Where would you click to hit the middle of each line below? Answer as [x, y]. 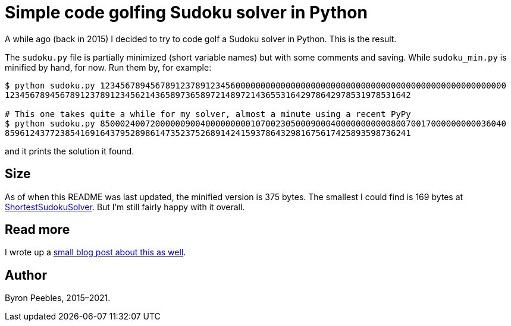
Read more [37, 230]
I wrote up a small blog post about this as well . [95, 252]
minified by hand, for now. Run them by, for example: [108, 67]
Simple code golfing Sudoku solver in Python [186, 12]
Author [26, 275]
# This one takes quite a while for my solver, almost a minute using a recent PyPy [208, 114]
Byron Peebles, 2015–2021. [58, 298]
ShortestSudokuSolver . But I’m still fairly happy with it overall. [125, 207]
